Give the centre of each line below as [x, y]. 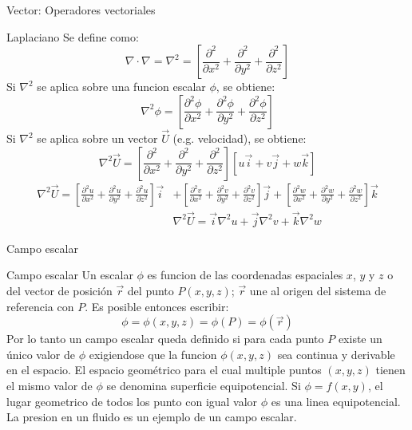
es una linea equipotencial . [336, 401]
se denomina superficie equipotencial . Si [204, 386]
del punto [151, 291]
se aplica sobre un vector [97, 138]
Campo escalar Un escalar [70, 275]
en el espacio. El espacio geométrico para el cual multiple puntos [164, 370]
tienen [390, 370]
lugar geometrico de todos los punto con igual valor [132, 401]
